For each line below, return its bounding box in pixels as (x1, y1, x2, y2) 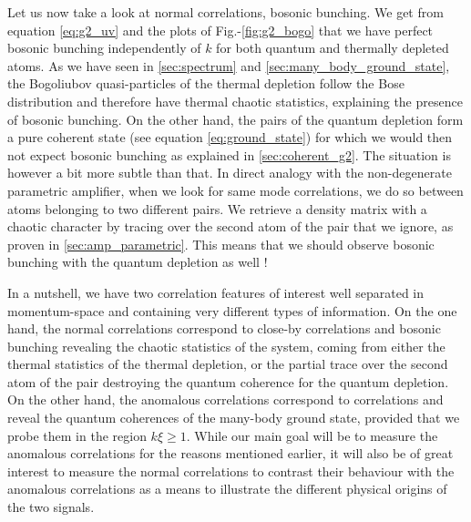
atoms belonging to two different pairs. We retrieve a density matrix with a (7, 199, 427, 218)
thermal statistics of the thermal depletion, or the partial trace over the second (7, 354, 448, 374)
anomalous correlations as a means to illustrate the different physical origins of (7, 479, 447, 498)
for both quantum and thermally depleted (216, 38, 449, 57)
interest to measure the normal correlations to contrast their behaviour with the (7, 461, 455, 480)
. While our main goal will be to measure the (186, 425, 438, 445)
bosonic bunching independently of (7, 38, 201, 57)
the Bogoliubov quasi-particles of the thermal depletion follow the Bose (7, 74, 404, 93)
